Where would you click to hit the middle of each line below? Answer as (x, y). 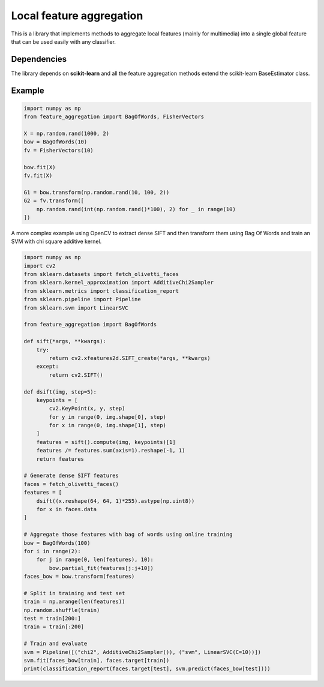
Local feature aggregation (77, 16)
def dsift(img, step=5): (60, 392)
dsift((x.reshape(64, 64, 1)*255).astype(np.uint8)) (115, 501)
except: (48, 367)
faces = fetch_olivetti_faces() (71, 484)
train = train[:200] (54, 627)
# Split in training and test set (74, 593)
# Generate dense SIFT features (71, 476)
